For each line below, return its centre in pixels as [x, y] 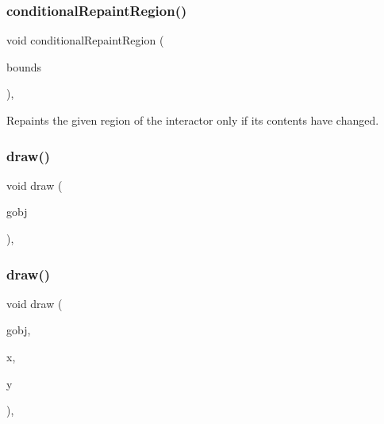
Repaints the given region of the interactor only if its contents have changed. [193, 120]
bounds [24, 66]
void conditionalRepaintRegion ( [85, 40]
